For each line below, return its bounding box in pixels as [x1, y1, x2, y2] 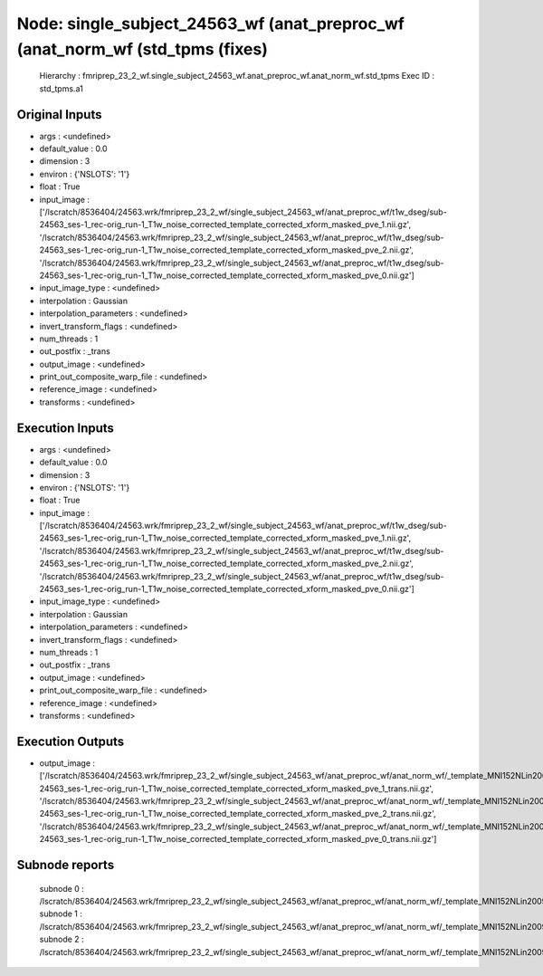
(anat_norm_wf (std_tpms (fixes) [16, 39, 269, 59]
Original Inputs [16, 107, 102, 122]
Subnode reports [16, 857, 115, 873]
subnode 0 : [39, 883, 85, 894]
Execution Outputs [16, 733, 125, 749]
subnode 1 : [39, 908, 83, 919]
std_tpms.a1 [39, 82, 83, 94]
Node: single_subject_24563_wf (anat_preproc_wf [16, 14, 405, 33]
